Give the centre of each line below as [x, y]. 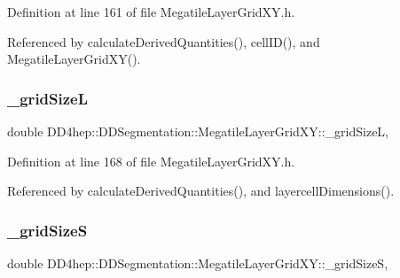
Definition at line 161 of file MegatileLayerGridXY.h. [151, 12]
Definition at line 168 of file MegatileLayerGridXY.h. [151, 161]
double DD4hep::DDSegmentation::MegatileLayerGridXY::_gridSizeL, [198, 131]
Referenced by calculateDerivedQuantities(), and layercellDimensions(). [201, 191]
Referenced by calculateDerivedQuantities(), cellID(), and [164, 41]
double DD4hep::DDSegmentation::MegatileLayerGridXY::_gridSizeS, [198, 263]
